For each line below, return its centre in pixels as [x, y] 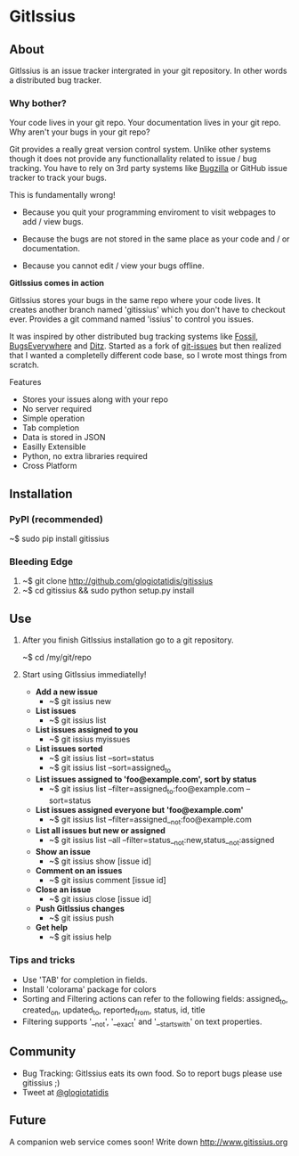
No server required [57, 409]
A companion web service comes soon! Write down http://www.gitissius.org [149, 1142]
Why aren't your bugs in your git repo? [80, 132]
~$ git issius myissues [89, 739]
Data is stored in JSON [64, 438]
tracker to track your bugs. [58, 178]
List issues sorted [69, 749]
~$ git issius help [80, 937]
